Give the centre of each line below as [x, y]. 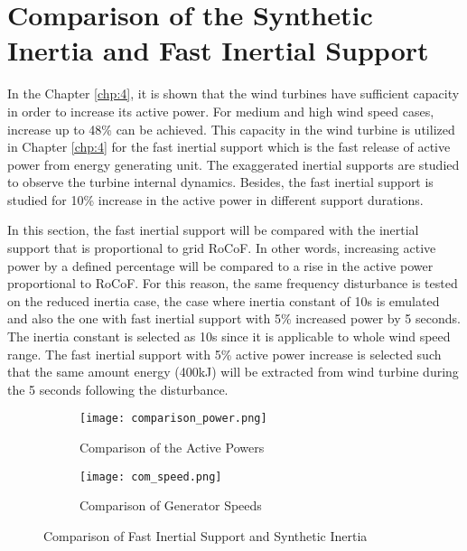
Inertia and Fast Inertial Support [218, 50]
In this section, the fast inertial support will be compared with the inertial [213, 230]
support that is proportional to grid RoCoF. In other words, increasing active [222, 248]
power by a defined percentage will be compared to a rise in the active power [220, 265]
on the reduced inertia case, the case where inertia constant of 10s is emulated [224, 300]
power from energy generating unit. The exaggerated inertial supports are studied [233, 164]
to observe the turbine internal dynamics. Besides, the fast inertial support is [220, 182]
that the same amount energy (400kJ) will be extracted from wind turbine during [233, 372]
